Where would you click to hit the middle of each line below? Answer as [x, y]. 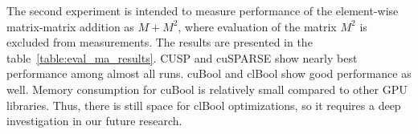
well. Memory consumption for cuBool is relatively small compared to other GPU [207, 89]
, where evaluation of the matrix [257, 26]
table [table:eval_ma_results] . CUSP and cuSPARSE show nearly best [182, 57]
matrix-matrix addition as [70, 26]
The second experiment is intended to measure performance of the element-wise [203, 10]
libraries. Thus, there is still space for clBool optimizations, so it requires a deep [204, 105]
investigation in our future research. [94, 121]
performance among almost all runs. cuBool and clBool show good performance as [209, 73]
